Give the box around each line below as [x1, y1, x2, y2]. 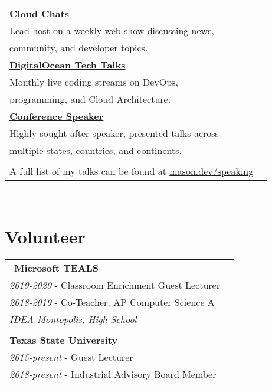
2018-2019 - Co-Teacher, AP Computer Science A [9, 295, 215, 309]
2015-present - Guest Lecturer [9, 349, 133, 364]
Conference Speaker [9, 109, 104, 123]
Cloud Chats [9, 6, 70, 20]
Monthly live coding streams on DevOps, [9, 75, 178, 89]
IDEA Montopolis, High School [9, 312, 137, 326]
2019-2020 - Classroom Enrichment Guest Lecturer [9, 277, 220, 292]
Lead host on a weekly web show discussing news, [9, 24, 214, 37]
